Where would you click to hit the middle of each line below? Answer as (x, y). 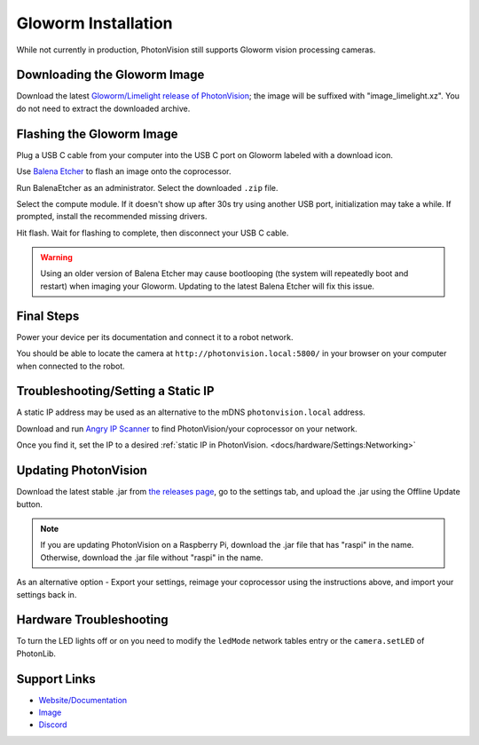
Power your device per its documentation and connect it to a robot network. (155, 337)
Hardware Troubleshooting (92, 620)
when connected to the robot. (71, 366)
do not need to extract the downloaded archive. (103, 108)
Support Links (56, 679)
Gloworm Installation (94, 23)
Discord (53, 725)
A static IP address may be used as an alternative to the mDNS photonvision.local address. (191, 412)
